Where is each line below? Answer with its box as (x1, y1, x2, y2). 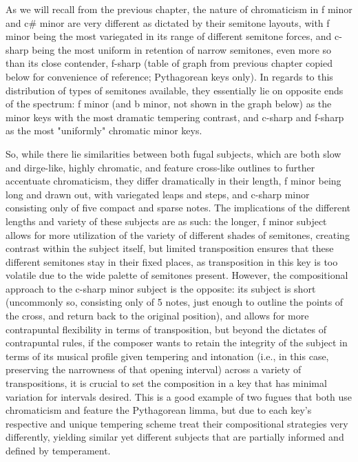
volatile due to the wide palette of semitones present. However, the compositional (6, 268, 348, 282)
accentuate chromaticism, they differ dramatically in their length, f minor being (6, 174, 341, 188)
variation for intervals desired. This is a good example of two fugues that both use (6, 389, 352, 403)
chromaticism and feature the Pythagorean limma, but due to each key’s (6, 403, 312, 417)
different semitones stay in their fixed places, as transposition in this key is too (6, 254, 338, 269)
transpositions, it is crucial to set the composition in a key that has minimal (6, 376, 327, 390)
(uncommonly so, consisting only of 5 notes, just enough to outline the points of (6, 295, 344, 309)
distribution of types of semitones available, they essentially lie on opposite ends (6, 83, 344, 97)
